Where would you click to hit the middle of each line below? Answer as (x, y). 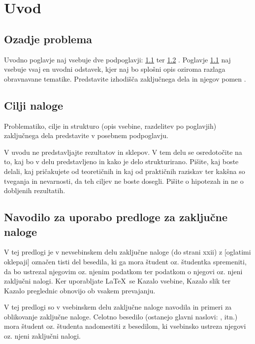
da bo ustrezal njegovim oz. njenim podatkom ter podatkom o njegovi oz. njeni (123, 271)
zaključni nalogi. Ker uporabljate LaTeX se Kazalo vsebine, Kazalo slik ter (117, 281)
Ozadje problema (48, 39)
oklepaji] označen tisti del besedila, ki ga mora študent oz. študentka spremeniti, (125, 261)
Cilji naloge (34, 105)
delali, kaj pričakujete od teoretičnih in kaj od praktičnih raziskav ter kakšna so (125, 171)
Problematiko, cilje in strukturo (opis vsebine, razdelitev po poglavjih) (110, 126)
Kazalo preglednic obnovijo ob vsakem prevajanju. (80, 290)
